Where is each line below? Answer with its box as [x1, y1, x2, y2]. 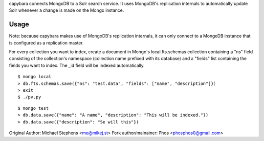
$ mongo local [18, 74, 51, 80]
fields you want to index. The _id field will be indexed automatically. [9, 62, 145, 68]
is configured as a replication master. [9, 40, 84, 46]
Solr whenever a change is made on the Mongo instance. [9, 7, 124, 13]
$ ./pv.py [18, 94, 41, 100]
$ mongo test [18, 105, 49, 111]
